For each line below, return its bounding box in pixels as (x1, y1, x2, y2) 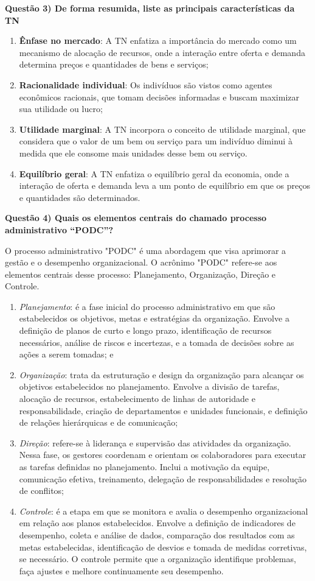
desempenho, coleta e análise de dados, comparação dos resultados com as (19, 528, 295, 541)
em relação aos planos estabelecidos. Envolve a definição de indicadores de (19, 516, 296, 529)
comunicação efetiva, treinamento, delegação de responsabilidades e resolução (19, 472, 306, 485)
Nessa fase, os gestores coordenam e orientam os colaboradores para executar (19, 448, 306, 461)
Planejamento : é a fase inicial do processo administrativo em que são (19, 300, 275, 312)
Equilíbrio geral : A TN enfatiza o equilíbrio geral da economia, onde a (19, 167, 289, 180)
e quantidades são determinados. (19, 191, 140, 203)
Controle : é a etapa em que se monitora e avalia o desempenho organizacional (19, 504, 308, 517)
